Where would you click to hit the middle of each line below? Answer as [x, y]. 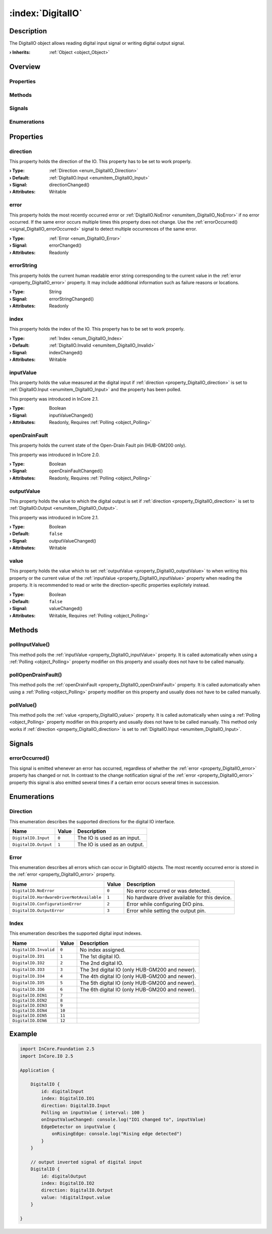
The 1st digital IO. [100, 956]
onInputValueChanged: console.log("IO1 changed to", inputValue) [123, 1120]
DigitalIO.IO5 [28, 983]
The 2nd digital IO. [101, 963]
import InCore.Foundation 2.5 [57, 1049]
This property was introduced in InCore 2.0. [55, 455]
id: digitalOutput [64, 1176]
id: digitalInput [62, 1091]
